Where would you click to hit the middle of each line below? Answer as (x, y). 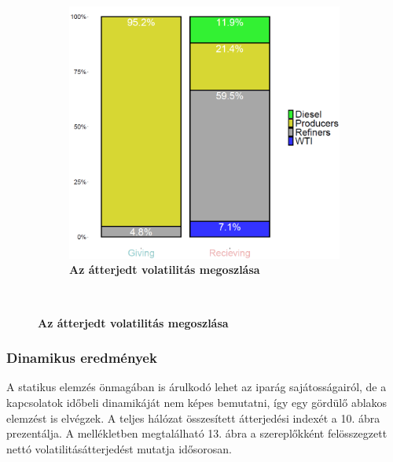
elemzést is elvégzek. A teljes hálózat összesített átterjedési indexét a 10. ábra (193, 418)
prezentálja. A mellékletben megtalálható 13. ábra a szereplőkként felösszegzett (197, 433)
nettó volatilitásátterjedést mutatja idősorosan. (119, 448)
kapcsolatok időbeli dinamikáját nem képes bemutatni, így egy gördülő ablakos (197, 402)
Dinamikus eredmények (82, 358)
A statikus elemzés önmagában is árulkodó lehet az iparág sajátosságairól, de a (196, 387)
